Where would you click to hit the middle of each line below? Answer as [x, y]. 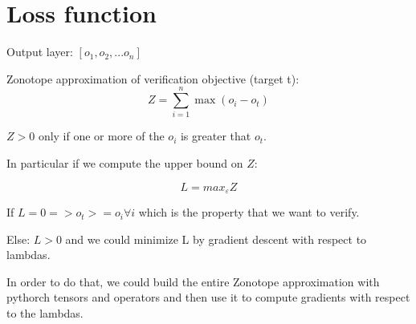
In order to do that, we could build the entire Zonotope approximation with [193, 281]
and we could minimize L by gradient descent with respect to [216, 239]
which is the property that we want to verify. [249, 212]
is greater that [216, 136]
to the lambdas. [45, 313]
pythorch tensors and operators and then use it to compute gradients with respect [208, 297]
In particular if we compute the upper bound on [125, 163]
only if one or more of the [101, 136]
